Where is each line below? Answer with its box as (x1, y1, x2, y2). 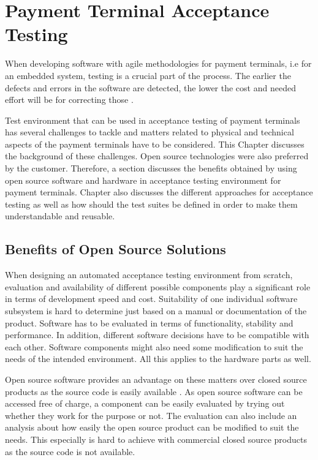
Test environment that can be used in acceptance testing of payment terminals (5, 113, 300, 126)
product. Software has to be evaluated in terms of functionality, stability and (5, 316, 293, 329)
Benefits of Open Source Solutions (5, 239, 226, 258)
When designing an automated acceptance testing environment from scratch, (5, 268, 293, 281)
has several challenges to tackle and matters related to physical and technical (5, 126, 294, 138)
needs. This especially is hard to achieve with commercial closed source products (5, 432, 307, 445)
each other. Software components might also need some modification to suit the (5, 340, 303, 353)
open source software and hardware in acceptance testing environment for (5, 173, 281, 186)
